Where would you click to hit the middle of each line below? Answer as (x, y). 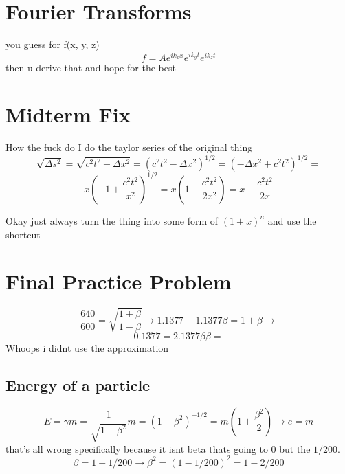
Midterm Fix (68, 114)
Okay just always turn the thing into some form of (112, 220)
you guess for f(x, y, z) (53, 44)
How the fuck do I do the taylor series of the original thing (129, 147)
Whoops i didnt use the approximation (87, 347)
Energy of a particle (78, 384)
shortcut (23, 234)
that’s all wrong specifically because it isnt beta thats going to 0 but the (158, 448)
